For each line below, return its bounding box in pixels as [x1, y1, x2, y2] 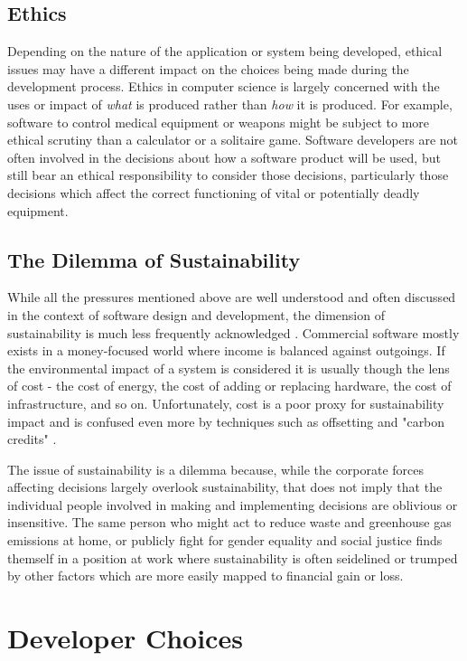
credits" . [7, 430, 57, 449]
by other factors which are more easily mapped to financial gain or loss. [7, 566, 404, 585]
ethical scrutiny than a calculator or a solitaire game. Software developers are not [7, 130, 459, 149]
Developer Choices [7, 619, 243, 656]
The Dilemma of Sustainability [7, 245, 301, 273]
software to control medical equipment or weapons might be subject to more [7, 112, 430, 131]
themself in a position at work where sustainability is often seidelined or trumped [7, 548, 458, 567]
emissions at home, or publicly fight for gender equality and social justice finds [7, 531, 443, 550]
